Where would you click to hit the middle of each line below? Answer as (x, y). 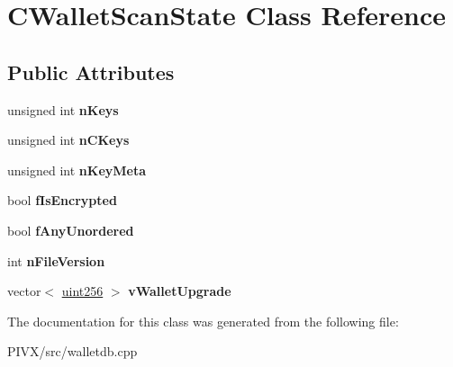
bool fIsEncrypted (62, 200)
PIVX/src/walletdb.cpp (72, 351)
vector (24, 291)
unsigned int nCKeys (68, 140)
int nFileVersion (56, 260)
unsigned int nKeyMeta (77, 170)
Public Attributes (91, 72)
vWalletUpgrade (180, 291)
